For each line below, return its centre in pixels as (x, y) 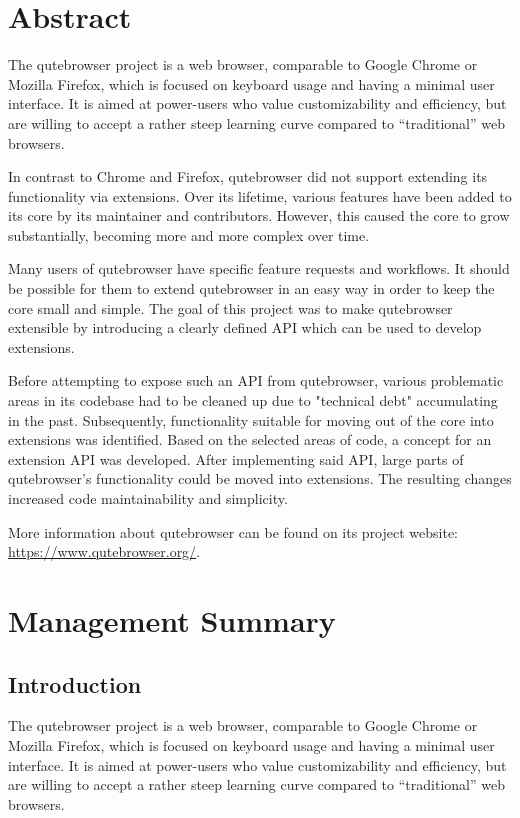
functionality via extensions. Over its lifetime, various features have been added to (260, 195)
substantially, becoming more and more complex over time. (189, 234)
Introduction (75, 683)
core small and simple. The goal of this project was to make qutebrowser (230, 307)
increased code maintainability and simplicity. (148, 498)
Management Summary (172, 619)
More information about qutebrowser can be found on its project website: (233, 531)
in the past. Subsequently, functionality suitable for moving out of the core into (251, 419)
